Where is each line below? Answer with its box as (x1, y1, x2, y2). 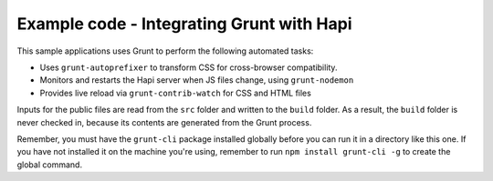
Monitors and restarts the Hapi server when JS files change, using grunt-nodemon (39, 75, 354, 85)
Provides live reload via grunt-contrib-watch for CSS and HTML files (39, 87, 312, 98)
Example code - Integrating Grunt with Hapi (16, 14, 352, 34)
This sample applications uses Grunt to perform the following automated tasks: (16, 45, 314, 56)
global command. (16, 159, 82, 170)
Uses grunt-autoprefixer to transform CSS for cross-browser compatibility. (39, 62, 338, 73)
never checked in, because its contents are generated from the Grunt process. (16, 116, 312, 127)
